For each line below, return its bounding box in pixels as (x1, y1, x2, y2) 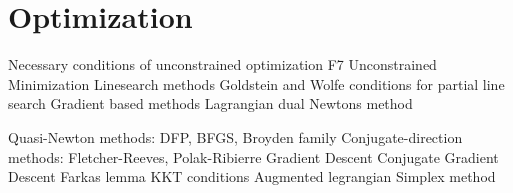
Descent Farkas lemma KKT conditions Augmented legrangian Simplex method (8, 166, 496, 187)
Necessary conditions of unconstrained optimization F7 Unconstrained (8, 54, 437, 75)
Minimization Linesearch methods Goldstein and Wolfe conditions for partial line (8, 73, 505, 94)
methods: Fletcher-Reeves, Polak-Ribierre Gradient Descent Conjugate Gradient (8, 146, 499, 167)
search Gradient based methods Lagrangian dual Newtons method (8, 93, 413, 114)
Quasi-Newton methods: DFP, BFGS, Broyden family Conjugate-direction (8, 126, 463, 147)
